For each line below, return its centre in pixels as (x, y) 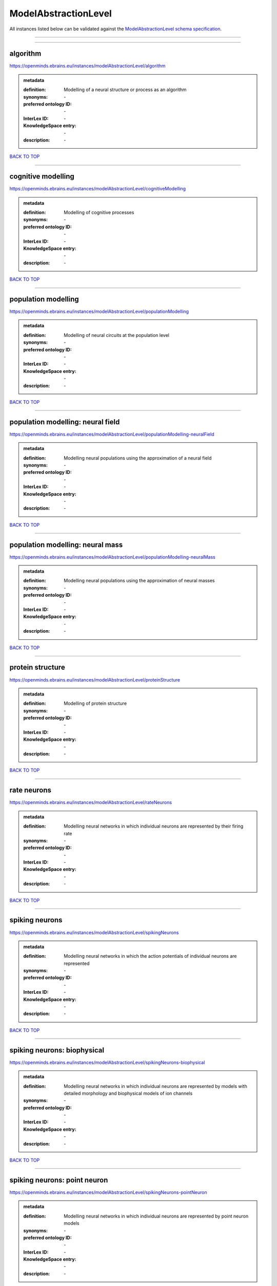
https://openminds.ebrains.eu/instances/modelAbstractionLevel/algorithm (88, 66)
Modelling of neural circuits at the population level (116, 335)
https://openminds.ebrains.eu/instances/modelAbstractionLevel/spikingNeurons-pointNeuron (108, 1192)
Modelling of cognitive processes (99, 212)
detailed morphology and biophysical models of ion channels (128, 1093)
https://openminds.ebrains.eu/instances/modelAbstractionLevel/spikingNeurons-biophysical (107, 1062)
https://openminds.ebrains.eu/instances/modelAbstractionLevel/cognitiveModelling (98, 189)
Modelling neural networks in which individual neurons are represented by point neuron (156, 1216)
